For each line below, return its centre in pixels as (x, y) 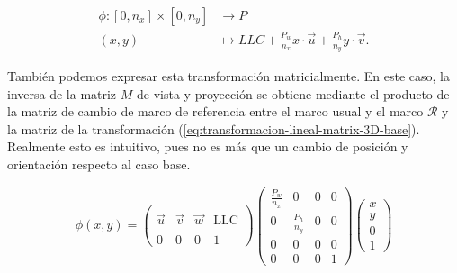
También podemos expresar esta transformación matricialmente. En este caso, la (228, 76)
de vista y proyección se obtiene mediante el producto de (293, 93)
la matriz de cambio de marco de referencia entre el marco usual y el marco (215, 111)
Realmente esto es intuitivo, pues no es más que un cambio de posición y (208, 146)
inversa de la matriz (62, 93)
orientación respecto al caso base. (99, 164)
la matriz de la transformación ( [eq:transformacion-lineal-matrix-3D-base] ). (214, 128)
